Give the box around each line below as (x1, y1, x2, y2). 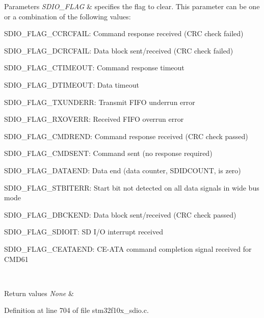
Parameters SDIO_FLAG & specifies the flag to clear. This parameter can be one (4, 1, 260, 11)
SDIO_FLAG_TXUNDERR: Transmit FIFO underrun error (4, 96, 195, 107)
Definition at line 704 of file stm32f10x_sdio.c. (4, 305, 149, 315)
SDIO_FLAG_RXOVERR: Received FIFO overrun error (4, 114, 184, 124)
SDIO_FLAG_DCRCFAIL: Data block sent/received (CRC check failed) (4, 45, 233, 56)
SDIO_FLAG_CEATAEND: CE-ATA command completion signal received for (4, 243, 252, 254)
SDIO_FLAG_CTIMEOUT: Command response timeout (4, 62, 184, 73)
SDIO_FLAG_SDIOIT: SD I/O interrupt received (4, 226, 163, 237)
